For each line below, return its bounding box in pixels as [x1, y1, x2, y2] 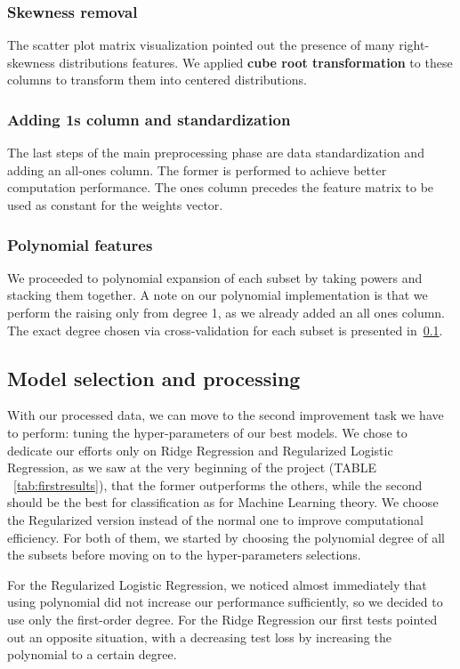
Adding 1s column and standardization [7, 108, 291, 130]
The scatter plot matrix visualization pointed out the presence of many [7, 36, 395, 54]
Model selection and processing [7, 364, 301, 391]
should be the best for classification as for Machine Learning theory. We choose [7, 493, 439, 512]
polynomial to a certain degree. [7, 645, 177, 664]
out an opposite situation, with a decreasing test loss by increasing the [7, 627, 391, 646]
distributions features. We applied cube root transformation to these [59, 52, 453, 71]
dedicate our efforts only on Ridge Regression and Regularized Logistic [7, 440, 393, 459]
